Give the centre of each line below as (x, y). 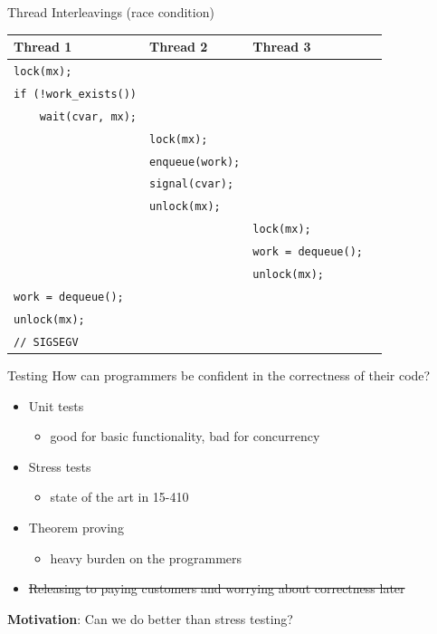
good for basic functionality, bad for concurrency (185, 436)
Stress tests (60, 466)
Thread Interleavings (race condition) (111, 12)
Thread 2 (179, 47)
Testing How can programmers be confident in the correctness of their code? (219, 375)
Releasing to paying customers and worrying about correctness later (217, 588)
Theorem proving (76, 527)
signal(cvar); (192, 184)
